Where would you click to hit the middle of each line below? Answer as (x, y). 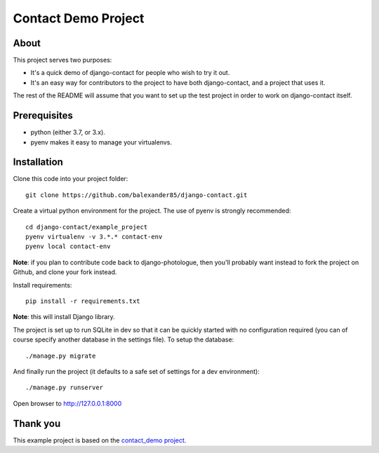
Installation (38, 162)
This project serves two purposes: (62, 60)
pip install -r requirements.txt (83, 301)
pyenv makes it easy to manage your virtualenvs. (101, 142)
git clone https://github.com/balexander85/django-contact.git (137, 195)
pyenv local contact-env (68, 246)
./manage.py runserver (65, 388)
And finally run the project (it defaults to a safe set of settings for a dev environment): (136, 371)
